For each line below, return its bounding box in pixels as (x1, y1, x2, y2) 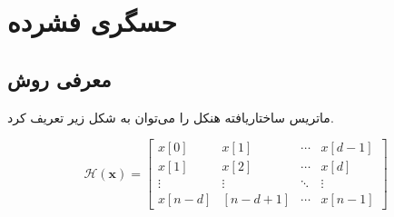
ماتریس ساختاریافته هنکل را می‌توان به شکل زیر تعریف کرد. (7, 107, 334, 126)
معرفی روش (7, 64, 112, 93)
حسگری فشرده (7, 3, 177, 40)
